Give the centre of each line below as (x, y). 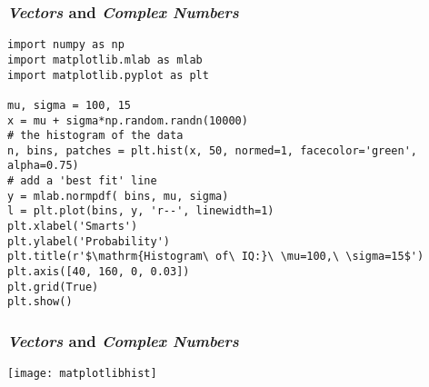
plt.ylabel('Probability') (89, 241)
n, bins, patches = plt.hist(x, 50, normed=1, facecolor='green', (213, 150)
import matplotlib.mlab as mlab (105, 60)
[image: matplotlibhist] (82, 374)
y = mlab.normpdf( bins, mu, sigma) (118, 196)
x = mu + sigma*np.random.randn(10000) (128, 120)
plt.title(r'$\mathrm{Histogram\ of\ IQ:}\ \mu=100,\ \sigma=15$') (216, 257)
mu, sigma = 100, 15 (70, 105)
